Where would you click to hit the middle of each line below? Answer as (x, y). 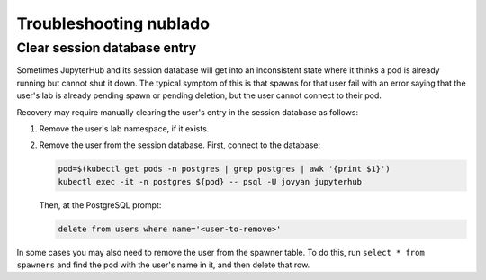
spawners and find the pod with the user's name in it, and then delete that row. (163, 265)
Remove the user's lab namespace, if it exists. (124, 128)
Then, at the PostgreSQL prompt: (100, 205)
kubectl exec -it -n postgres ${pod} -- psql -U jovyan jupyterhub (210, 181)
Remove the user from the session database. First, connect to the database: (180, 145)
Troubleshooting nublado (113, 23)
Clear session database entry (107, 48)
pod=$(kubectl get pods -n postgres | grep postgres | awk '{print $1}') (224, 169)
